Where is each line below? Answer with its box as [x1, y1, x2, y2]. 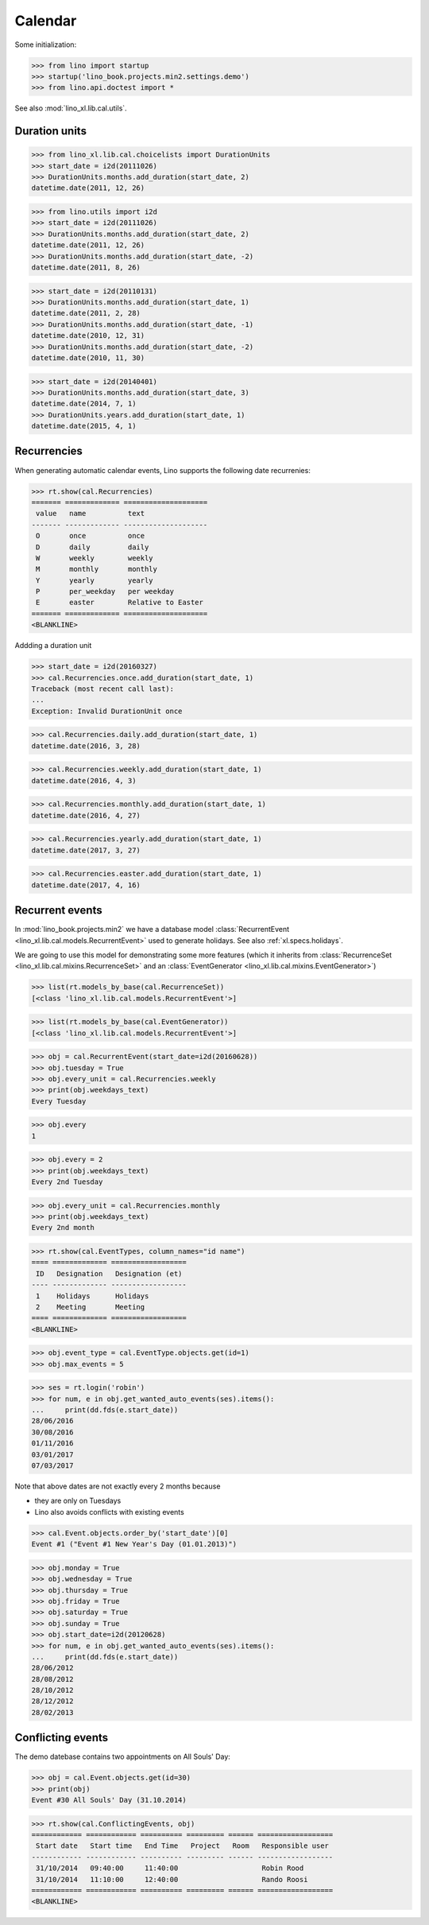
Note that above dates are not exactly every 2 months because [14, 1481, 221, 1491]
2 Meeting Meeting [36, 1302, 145, 1311]
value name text [36, 509, 145, 518]
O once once [36, 531, 145, 541]
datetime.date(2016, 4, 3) [31, 776, 137, 785]
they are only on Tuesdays [34, 1496, 122, 1506]
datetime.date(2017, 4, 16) [31, 880, 141, 890]
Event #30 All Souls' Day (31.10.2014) [31, 1795, 187, 1805]
